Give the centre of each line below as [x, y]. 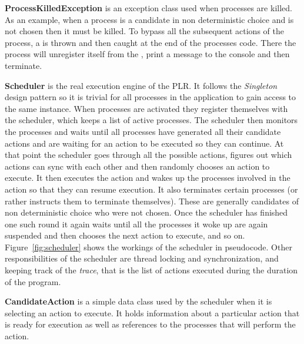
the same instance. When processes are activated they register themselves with [146, 108]
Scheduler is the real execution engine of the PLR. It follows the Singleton [141, 85]
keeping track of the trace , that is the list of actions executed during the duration [151, 270]
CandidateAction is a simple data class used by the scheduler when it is [138, 301]
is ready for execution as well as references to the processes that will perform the [150, 324]
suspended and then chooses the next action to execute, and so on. [125, 235]
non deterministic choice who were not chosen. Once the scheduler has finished [146, 212]
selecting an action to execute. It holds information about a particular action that [152, 312]
